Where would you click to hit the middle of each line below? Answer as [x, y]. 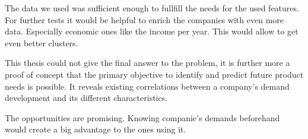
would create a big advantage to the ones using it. [96, 129]
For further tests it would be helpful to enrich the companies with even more [145, 19]
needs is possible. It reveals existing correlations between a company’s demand [147, 86]
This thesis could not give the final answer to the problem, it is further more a [147, 63]
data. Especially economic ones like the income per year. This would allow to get [152, 31]
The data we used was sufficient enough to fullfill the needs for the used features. [152, 8]
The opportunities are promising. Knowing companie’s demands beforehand [142, 117]
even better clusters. [42, 42]
